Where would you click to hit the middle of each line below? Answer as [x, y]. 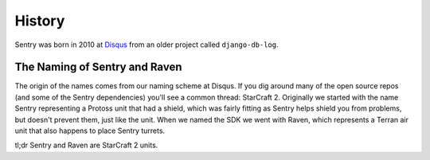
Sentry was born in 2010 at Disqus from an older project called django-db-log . [147, 45]
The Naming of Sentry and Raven [98, 67]
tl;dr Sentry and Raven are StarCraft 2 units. [86, 145]
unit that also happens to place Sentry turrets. [90, 131]
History [40, 21]
